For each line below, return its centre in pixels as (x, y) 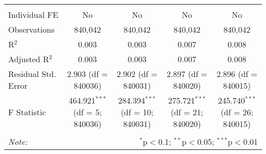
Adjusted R (29, 59)
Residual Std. (32, 74)
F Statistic (27, 112)
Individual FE (33, 15)
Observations (31, 29)
